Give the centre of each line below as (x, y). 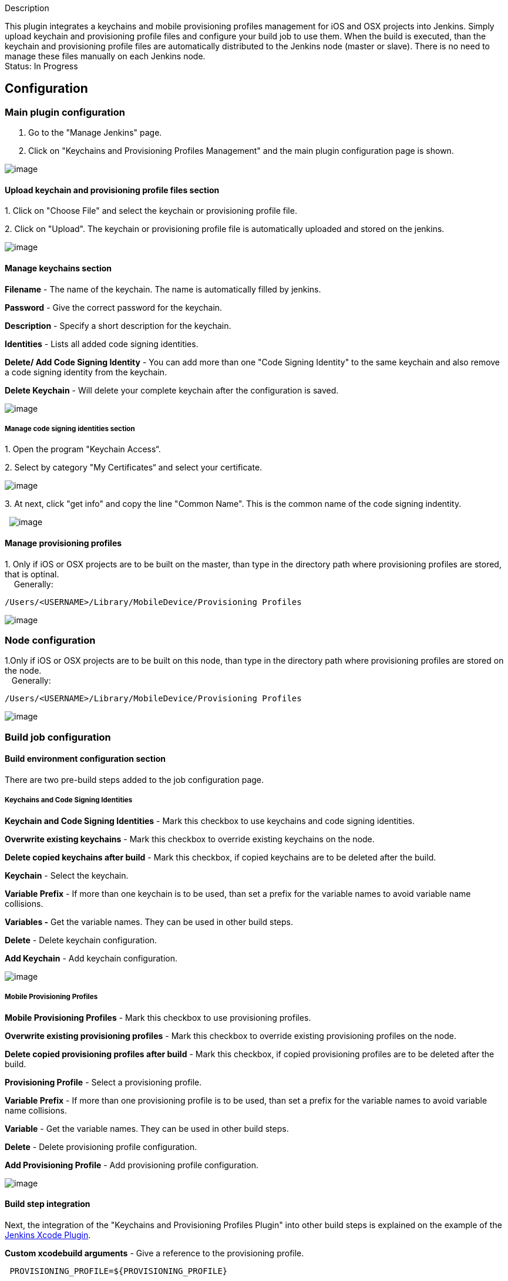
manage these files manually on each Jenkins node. (105, 56)
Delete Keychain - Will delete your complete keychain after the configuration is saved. (172, 390)
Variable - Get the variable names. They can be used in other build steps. (147, 1128)
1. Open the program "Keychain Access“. (83, 449)
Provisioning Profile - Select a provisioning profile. (103, 1082)
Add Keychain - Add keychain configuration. (91, 958)
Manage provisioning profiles (63, 543)
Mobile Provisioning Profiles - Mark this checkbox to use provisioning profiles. (158, 1017)
